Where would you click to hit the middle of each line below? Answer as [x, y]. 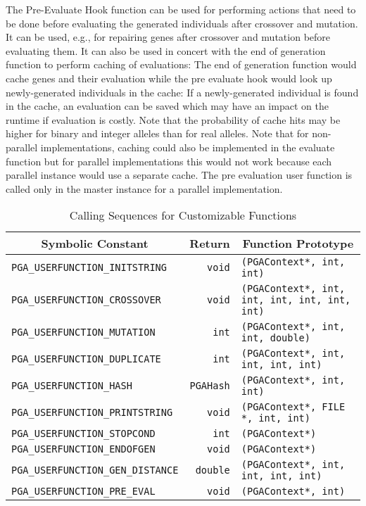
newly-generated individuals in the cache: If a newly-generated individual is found [182, 92]
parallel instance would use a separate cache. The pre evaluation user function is [179, 175]
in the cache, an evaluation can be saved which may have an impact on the [167, 106]
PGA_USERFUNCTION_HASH [72, 386]
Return [210, 243]
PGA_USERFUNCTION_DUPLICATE [86, 359]
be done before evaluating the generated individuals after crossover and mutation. [182, 23]
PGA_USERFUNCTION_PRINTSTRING [92, 413]
